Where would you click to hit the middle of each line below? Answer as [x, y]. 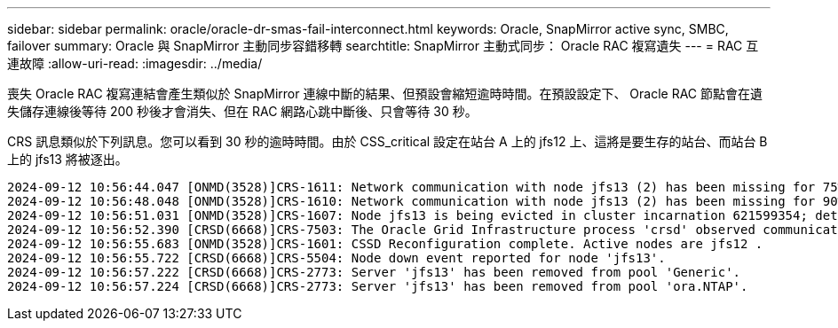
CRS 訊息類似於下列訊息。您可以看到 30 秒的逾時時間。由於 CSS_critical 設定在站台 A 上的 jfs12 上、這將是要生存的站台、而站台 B [387, 141]
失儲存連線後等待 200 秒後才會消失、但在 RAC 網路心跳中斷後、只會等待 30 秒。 [242, 111]
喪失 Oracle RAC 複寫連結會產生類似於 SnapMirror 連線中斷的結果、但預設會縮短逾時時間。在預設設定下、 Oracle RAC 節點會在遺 [385, 94]
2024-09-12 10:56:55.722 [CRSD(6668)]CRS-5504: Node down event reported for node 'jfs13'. [336, 258]
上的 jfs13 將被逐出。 [67, 159]
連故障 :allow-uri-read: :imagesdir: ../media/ [135, 63]
